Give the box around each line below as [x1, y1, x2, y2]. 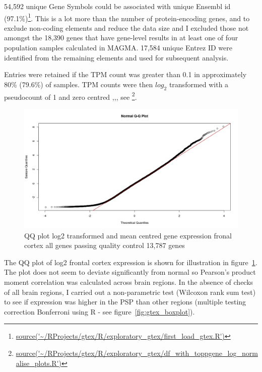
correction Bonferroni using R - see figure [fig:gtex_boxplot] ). [4, 306, 195, 317]
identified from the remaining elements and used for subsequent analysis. [4, 52, 229, 63]
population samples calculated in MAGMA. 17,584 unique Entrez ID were [4, 42, 233, 53]
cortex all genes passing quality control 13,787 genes [24, 240, 185, 251]
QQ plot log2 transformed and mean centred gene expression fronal [24, 230, 232, 240]
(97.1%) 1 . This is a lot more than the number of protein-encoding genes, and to [4, 11, 250, 23]
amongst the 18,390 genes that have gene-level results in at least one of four [4, 32, 238, 43]
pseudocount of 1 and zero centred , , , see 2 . [4, 90, 137, 102]
